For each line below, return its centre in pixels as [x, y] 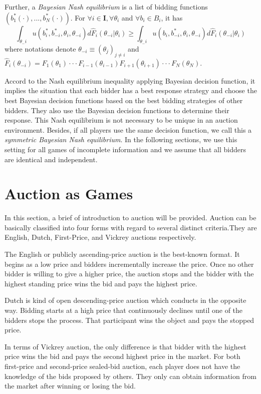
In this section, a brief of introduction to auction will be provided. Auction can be [130, 218]
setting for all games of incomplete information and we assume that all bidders [125, 149]
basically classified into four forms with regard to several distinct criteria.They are [131, 227]
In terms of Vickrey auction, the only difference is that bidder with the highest [125, 346]
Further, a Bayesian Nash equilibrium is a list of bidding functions [106, 7]
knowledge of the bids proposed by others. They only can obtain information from [130, 376]
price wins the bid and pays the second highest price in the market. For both [122, 356]
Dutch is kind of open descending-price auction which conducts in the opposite [125, 300]
